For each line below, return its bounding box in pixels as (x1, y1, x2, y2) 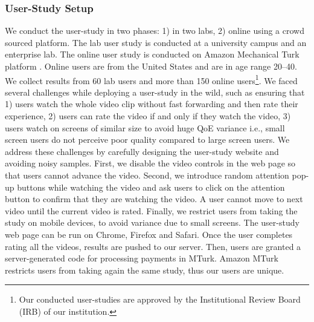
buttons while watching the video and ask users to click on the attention (17, 180, 285, 193)
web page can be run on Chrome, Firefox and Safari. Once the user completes (5, 228, 293, 240)
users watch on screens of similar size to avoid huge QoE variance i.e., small (5, 121, 285, 134)
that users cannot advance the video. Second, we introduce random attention (5, 169, 289, 181)
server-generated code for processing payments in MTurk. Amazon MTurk (5, 252, 278, 264)
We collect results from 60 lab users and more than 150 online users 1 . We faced (5, 72, 298, 87)
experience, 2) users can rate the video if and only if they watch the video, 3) (5, 110, 291, 122)
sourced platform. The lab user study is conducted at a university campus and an (5, 36, 307, 48)
